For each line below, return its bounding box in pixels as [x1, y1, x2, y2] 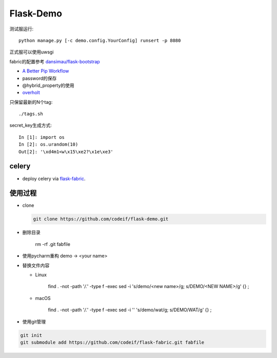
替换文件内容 [22, 262, 50, 268]
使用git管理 [22, 318, 46, 325]
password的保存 [22, 75, 57, 81]
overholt [22, 89, 41, 96]
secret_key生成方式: [9, 122, 52, 129]
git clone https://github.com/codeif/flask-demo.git [33, 216, 169, 222]
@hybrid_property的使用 [22, 82, 74, 88]
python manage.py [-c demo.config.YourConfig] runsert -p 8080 [18, 38, 181, 43]
